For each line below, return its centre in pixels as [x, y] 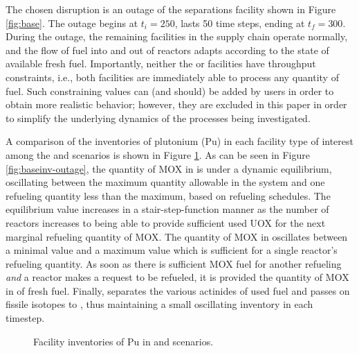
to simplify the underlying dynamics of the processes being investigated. [158, 118]
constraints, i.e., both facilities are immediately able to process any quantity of [172, 77]
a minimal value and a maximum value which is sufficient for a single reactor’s [172, 250]
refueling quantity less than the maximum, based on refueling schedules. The [168, 195]
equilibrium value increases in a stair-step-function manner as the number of [167, 209]
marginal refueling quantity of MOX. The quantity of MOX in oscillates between [177, 236]
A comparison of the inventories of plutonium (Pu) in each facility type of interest [180, 141]
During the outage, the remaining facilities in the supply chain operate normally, [177, 36]
